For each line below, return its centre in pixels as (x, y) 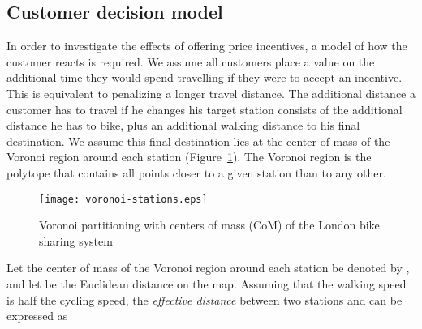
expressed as (37, 316)
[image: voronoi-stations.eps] (123, 199)
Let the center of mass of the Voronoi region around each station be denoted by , (208, 268)
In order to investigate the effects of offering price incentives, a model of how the (207, 46)
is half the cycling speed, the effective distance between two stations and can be (205, 299)
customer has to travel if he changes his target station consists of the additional (205, 109)
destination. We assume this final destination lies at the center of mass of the (198, 141)
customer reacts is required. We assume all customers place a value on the (191, 61)
